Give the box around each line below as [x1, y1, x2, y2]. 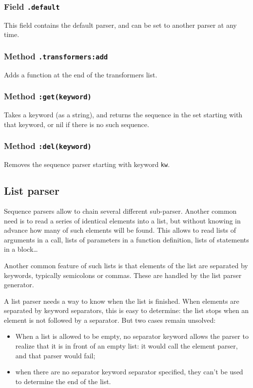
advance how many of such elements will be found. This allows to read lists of [4, 225, 236, 235]
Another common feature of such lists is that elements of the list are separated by [4, 260, 248, 270]
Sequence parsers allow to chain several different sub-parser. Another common [4, 205, 237, 216]
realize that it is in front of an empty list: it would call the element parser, [15, 341, 238, 351]
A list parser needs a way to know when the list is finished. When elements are [4, 296, 239, 306]
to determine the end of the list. [15, 376, 111, 386]
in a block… [4, 244, 38, 254]
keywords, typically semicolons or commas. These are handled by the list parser [4, 270, 242, 280]
